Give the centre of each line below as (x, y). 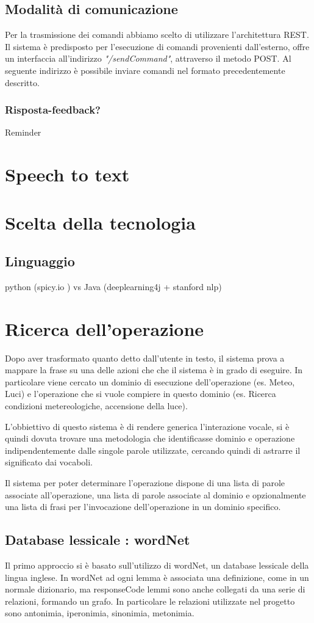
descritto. (22, 82)
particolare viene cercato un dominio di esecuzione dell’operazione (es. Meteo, (150, 381)
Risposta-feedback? (53, 110)
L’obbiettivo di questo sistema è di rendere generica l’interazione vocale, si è (147, 426)
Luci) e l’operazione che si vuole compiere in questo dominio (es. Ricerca (141, 394)
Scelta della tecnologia (100, 222)
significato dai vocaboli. (49, 462)
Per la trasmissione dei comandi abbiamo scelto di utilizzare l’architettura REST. (157, 35)
